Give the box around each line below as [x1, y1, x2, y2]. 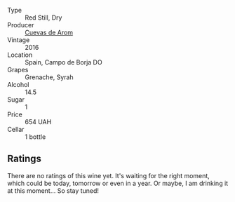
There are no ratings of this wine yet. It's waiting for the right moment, [7, 171, 210, 180]
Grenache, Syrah [25, 73, 74, 81]
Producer [7, 21, 34, 29]
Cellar [7, 126, 25, 133]
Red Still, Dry [25, 13, 62, 22]
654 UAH [25, 118, 52, 126]
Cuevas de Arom [25, 28, 74, 36]
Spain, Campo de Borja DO [25, 58, 103, 66]
